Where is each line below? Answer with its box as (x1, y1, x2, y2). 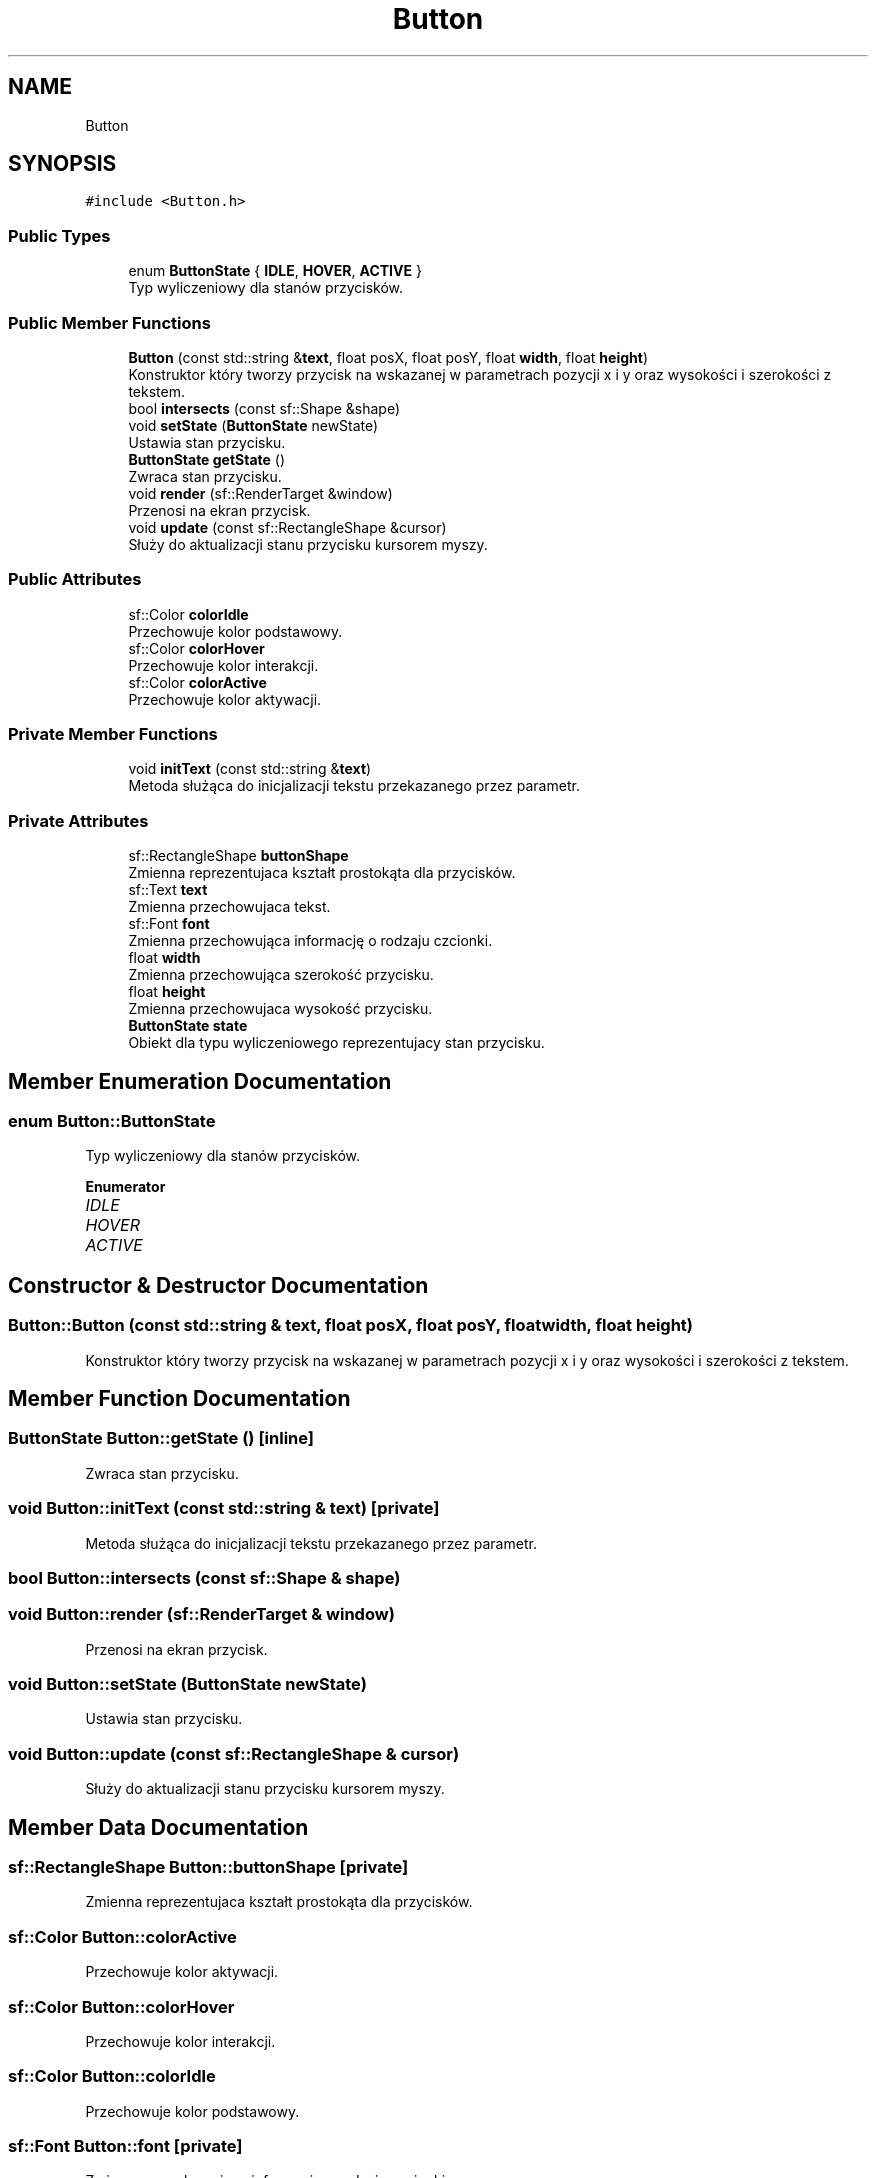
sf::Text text (128, 881, 208, 899)
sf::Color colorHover (128, 639, 265, 657)
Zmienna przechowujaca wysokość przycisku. (128, 1000, 433, 1018)
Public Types (8, 225, 111, 246)
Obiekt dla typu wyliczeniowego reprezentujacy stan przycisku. (128, 1034, 545, 1052)
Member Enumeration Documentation (8, 1068, 392, 1094)
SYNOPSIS (8, 151, 117, 177)
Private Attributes (8, 810, 149, 831)
